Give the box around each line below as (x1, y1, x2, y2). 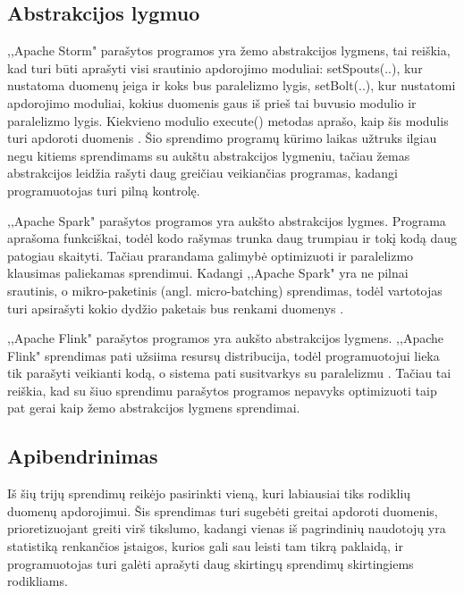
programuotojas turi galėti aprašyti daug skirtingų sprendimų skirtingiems (7, 554, 414, 572)
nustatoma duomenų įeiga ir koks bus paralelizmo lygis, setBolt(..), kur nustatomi (7, 76, 456, 95)
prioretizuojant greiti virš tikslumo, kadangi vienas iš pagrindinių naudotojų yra (7, 519, 446, 538)
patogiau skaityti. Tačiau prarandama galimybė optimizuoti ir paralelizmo (7, 246, 414, 264)
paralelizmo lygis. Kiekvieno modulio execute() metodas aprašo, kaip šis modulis (7, 111, 449, 129)
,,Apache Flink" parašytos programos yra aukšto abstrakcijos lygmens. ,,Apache (7, 329, 444, 347)
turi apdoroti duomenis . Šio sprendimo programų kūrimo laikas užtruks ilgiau (7, 129, 437, 147)
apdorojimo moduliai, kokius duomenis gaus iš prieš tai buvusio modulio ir (7, 93, 417, 112)
